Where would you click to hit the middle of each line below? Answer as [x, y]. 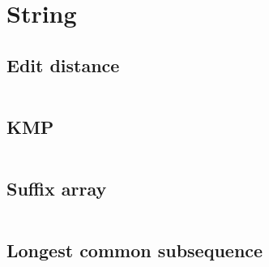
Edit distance [63, 65]
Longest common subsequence [135, 250]
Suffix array [57, 189]
